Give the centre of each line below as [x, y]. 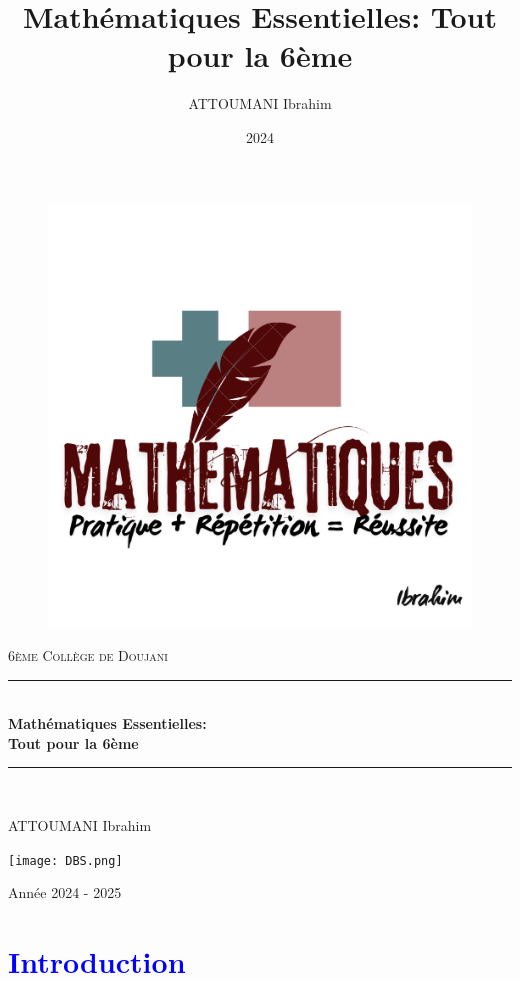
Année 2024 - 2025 [65, 892]
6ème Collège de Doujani [88, 655]
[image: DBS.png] [65, 860]
